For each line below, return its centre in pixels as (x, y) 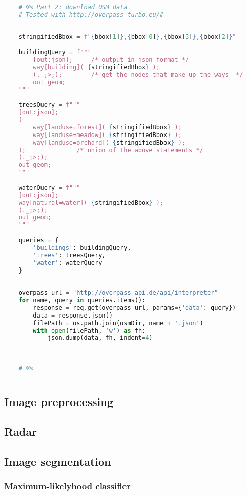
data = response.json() (73, 315)
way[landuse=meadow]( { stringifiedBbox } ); (107, 135)
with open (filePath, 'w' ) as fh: (89, 330)
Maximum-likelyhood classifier (67, 486)
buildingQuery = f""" (55, 52)
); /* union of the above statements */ (111, 150)
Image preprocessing (59, 402)
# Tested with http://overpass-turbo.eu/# (91, 14)
